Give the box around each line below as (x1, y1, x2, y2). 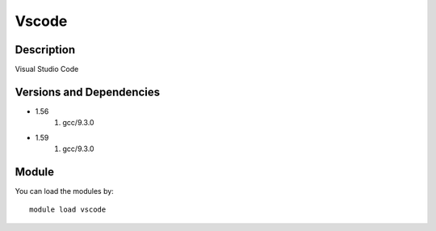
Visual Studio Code (15, 65, 79, 74)
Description (15, 43, 76, 57)
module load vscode (29, 205, 107, 214)
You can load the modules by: (15, 187, 115, 196)
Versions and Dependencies (15, 85, 161, 99)
